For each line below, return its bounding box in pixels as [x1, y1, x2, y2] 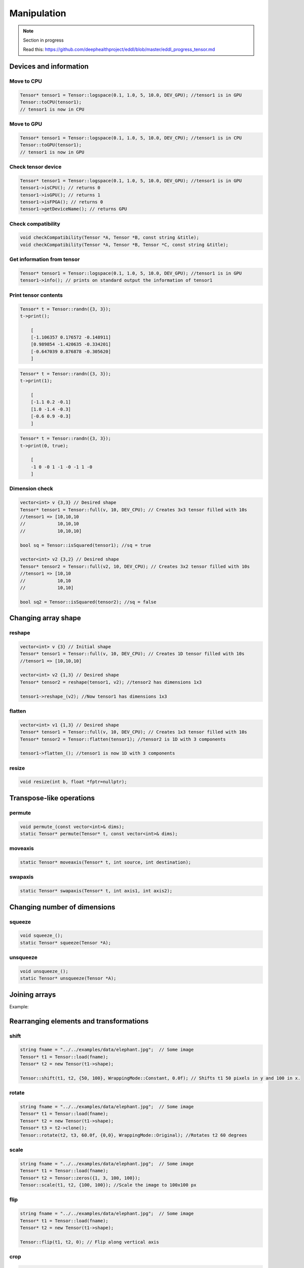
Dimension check [9, 485, 53, 492]
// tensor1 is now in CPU [20, 107, 85, 112]
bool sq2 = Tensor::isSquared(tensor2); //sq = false [20, 599, 157, 605]
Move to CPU [9, 78, 43, 85]
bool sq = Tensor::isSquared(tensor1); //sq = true [20, 542, 151, 548]
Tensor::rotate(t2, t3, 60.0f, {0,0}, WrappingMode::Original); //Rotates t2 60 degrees [20, 1132, 248, 1138]
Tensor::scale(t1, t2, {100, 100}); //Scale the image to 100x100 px [20, 1182, 197, 1188]
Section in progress [23, 37, 64, 43]
